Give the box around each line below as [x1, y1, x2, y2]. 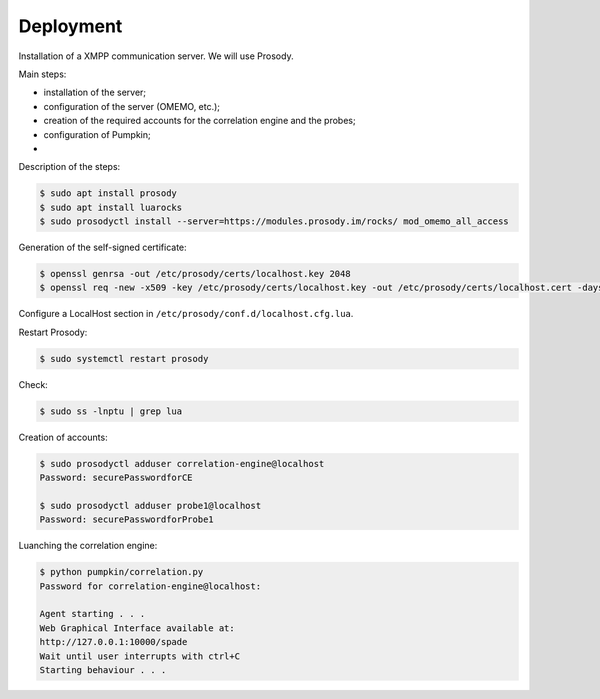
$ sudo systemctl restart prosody [39, 353, 209, 364]
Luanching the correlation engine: [18, 540, 158, 552]
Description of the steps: [18, 161, 121, 173]
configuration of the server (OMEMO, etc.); [43, 100, 220, 112]
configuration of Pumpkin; [43, 128, 151, 140]
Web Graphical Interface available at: [39, 622, 235, 634]
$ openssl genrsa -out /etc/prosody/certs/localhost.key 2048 [39, 268, 351, 280]
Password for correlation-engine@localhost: [39, 580, 262, 592]
